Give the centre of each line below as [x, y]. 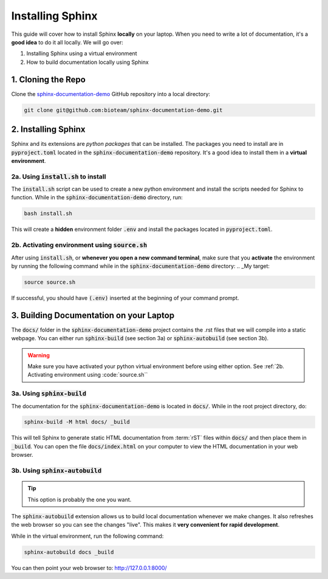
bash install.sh [48, 214]
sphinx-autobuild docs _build [69, 552]
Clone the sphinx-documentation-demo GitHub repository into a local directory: [111, 94]
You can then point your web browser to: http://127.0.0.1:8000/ [89, 567]
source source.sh [50, 282]
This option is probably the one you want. [80, 499]
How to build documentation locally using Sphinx [87, 62]
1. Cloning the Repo [49, 79]
